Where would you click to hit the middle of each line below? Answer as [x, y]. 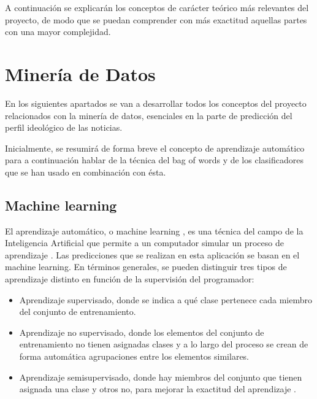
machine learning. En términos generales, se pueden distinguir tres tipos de [146, 267]
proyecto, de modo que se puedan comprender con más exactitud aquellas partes [156, 19]
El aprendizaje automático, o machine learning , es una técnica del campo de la [154, 230]
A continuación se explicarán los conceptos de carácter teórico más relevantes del [157, 7]
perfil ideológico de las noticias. [64, 127]
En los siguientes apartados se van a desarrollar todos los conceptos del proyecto [156, 103]
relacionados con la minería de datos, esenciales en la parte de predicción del [149, 115]
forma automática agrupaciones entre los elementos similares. [134, 356]
